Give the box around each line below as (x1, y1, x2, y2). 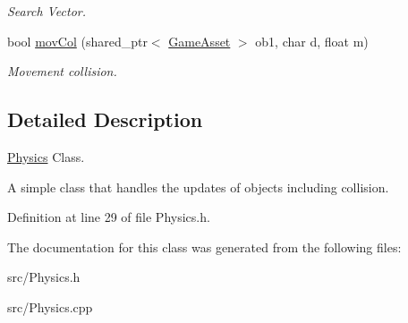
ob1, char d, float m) (255, 31, 369, 50)
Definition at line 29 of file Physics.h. (7, 208, 210, 226)
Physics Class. (7, 147, 85, 166)
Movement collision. (7, 62, 117, 81)
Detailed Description (7, 106, 203, 133)
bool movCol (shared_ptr (7, 31, 148, 50)
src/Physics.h (7, 268, 81, 286)
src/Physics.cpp (7, 297, 93, 316)
